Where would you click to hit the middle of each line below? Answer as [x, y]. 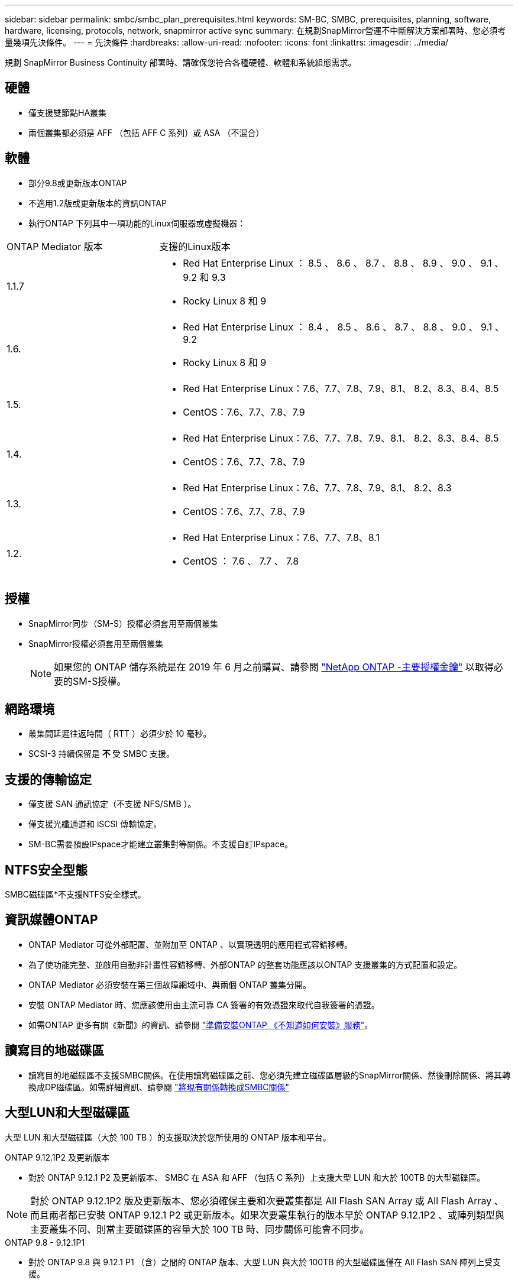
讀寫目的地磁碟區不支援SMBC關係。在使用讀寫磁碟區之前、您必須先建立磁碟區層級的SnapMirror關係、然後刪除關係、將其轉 [269, 1075]
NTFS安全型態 [46, 870]
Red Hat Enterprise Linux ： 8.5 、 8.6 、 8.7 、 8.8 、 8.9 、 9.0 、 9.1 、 [344, 263]
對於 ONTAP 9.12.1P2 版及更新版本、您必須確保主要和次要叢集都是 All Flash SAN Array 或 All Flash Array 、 [267, 1201]
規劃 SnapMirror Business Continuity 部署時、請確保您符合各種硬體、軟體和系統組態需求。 [181, 62]
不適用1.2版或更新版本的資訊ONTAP [98, 203]
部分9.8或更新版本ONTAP [78, 183]
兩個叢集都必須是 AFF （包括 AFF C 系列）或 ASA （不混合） [146, 132]
